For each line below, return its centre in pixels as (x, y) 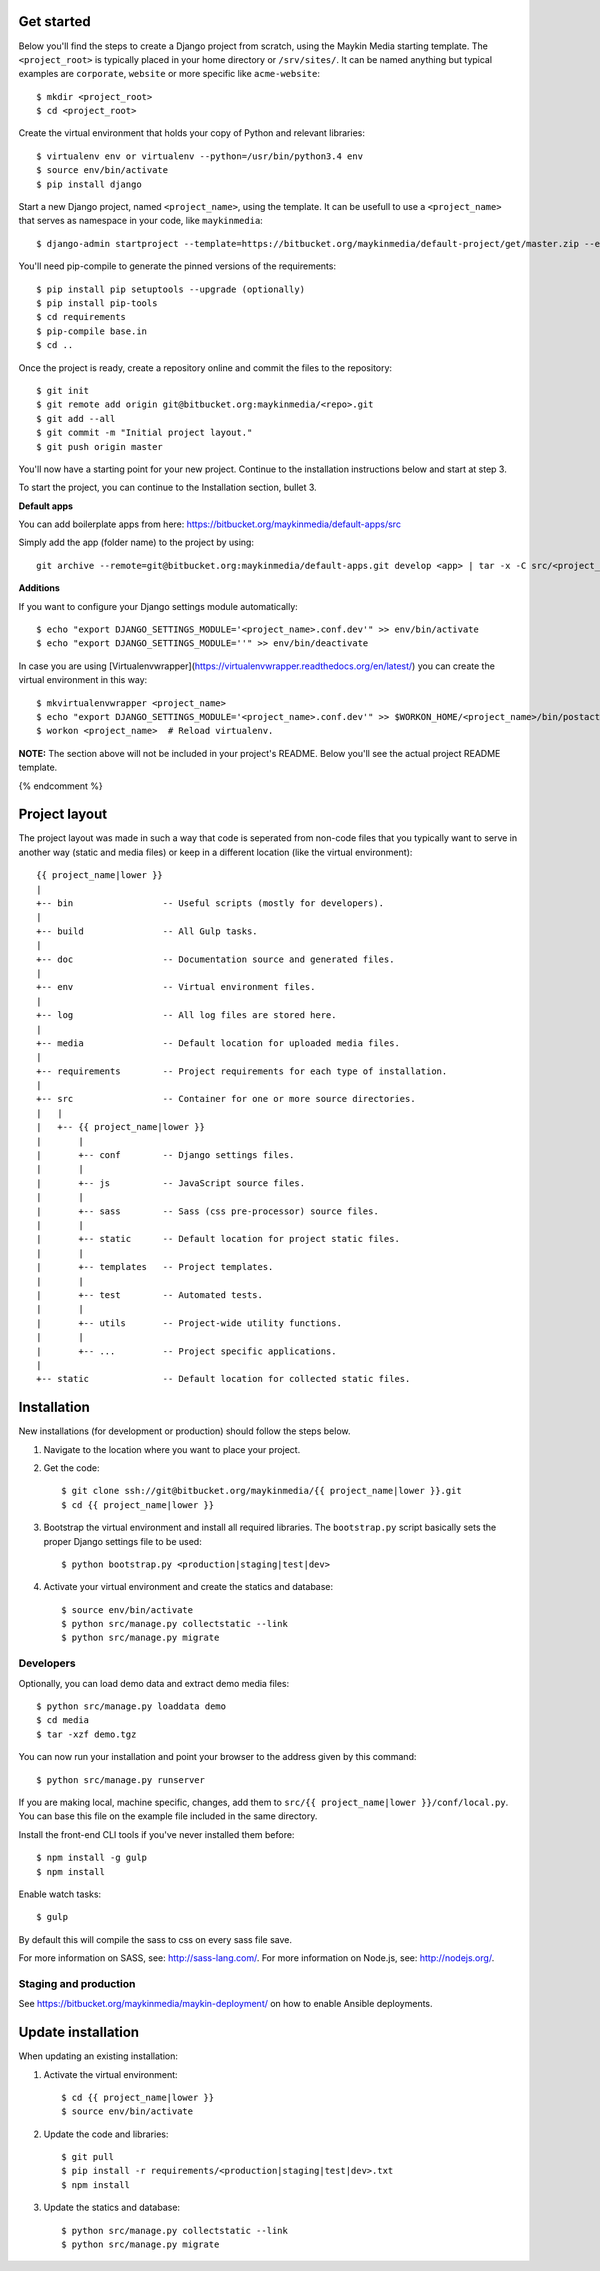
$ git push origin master (100, 446)
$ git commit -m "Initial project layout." (144, 433)
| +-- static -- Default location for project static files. (218, 1239)
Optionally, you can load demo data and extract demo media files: (154, 1683)
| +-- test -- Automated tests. (150, 1294)
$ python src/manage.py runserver (120, 1779)
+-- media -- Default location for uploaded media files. (218, 1043)
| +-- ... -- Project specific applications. (186, 1351)
